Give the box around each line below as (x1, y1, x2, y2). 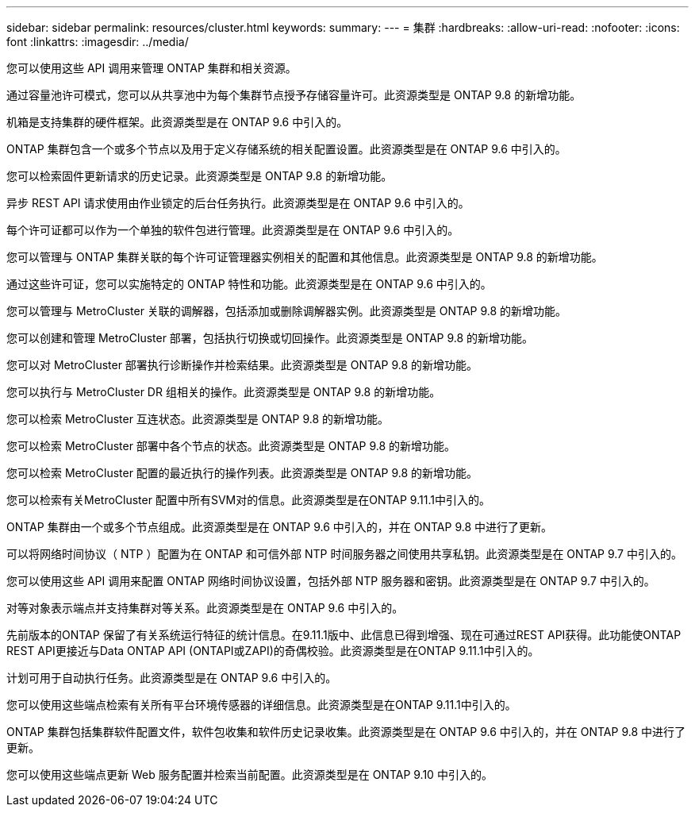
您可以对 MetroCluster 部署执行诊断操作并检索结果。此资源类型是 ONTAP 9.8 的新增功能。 (6, 358, 478, 372)
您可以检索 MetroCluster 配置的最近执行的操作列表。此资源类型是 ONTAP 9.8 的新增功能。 (6, 466, 478, 480)
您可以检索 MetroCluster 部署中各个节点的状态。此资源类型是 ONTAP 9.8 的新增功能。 (6, 439, 456, 453)
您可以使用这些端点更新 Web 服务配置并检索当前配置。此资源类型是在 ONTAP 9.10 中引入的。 (6, 768, 493, 781)
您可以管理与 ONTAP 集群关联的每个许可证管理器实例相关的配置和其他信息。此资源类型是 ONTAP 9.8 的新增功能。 (6, 250, 603, 264)
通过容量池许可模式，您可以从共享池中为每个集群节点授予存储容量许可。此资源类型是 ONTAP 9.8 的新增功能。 (6, 88, 582, 102)
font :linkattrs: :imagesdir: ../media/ (6, 35, 189, 48)
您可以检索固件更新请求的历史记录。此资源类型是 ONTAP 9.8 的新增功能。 (6, 169, 393, 183)
